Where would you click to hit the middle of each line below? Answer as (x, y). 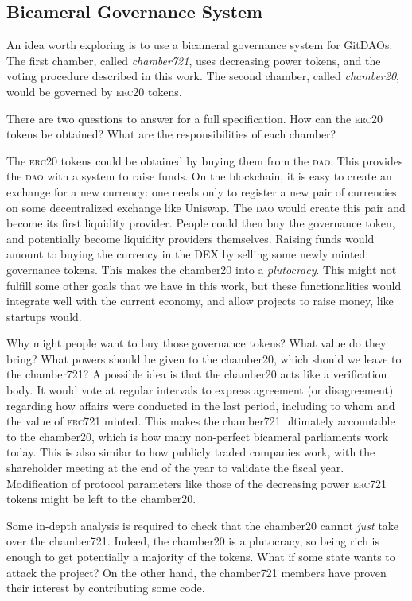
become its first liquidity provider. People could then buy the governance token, (201, 223)
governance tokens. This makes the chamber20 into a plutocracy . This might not (202, 269)
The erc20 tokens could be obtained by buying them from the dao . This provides (205, 160)
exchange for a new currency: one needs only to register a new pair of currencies (202, 191)
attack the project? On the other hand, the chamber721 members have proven (196, 572)
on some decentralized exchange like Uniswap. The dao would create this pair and (206, 207)
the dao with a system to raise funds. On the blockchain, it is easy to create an (199, 176)
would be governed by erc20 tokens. (94, 91)
